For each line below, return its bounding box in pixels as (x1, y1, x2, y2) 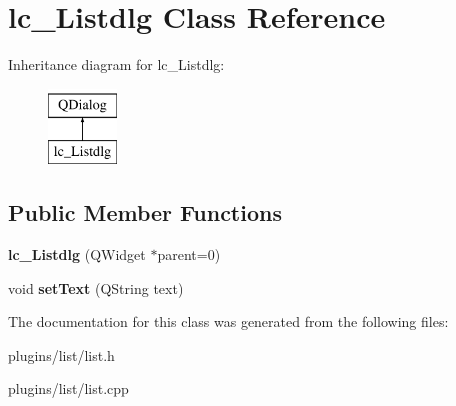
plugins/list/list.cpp (8, 378, 129, 399)
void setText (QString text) (8, 277, 184, 298)
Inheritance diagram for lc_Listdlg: (8, 54, 225, 75)
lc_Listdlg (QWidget (8, 244, 146, 265)
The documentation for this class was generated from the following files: (8, 311, 449, 332)
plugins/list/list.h (8, 344, 115, 365)
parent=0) (157, 244, 221, 265)
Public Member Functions (8, 197, 282, 228)
